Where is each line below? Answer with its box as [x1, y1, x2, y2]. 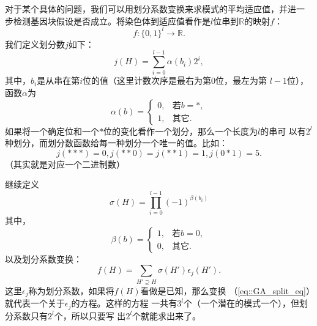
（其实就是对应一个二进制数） [5, 157, 125, 170]
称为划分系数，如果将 [28, 284, 114, 297]
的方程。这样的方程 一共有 [71, 297, 177, 309]
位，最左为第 [215, 74, 267, 87]
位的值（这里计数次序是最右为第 [83, 74, 212, 87]
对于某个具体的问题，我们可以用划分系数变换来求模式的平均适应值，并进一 [5, 2, 305, 15]
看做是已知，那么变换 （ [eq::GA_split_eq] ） [140, 284, 310, 297]
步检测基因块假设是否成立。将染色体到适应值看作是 [5, 14, 211, 27]
